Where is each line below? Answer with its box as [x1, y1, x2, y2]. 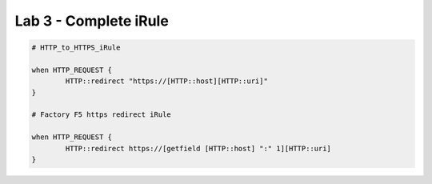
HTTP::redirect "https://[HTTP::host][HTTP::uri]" [65, 77, 268, 86]
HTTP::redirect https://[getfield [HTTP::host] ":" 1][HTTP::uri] [65, 144, 332, 153]
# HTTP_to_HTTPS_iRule [31, 43, 121, 52]
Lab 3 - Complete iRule [14, 12, 170, 30]
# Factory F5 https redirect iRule [31, 110, 171, 119]
